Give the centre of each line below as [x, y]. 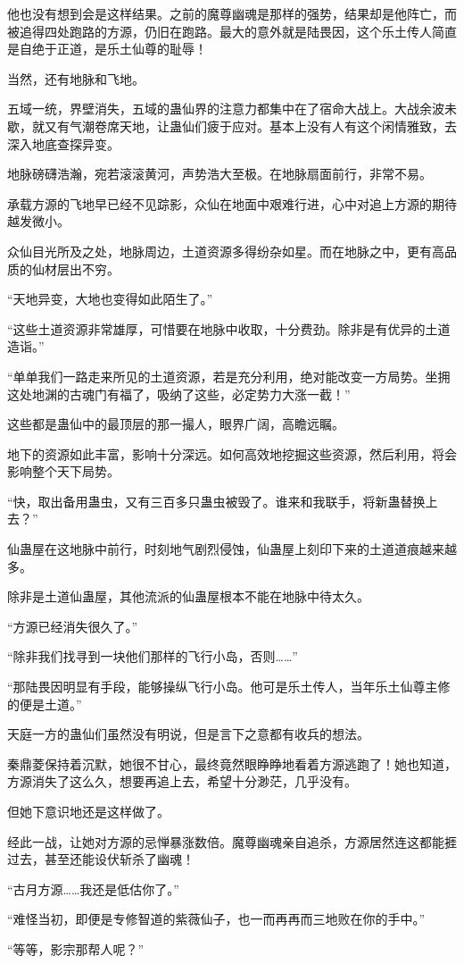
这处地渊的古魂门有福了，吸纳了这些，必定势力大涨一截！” [179, 394]
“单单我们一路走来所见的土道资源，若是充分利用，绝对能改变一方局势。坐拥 [229, 376]
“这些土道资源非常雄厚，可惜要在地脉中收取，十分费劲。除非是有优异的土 [223, 328]
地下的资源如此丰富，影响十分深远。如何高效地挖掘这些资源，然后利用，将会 [232, 453]
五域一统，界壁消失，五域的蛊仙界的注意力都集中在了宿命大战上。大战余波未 [232, 109]
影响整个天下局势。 [63, 471]
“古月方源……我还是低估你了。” [93, 889]
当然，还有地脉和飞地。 [76, 78]
